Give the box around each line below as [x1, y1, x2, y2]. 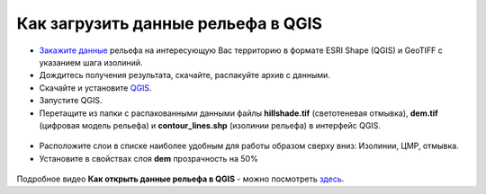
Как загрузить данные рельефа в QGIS [16, 13, 323, 33]
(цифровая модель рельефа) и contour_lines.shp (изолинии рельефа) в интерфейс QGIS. [39, 119, 382, 130]
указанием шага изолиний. [39, 57, 143, 67]
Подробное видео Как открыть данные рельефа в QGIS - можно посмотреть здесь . [16, 173, 345, 184]
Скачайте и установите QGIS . [39, 82, 152, 93]
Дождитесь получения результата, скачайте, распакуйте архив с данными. [39, 70, 330, 81]
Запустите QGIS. [39, 95, 103, 106]
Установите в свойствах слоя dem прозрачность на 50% [39, 153, 258, 163]
